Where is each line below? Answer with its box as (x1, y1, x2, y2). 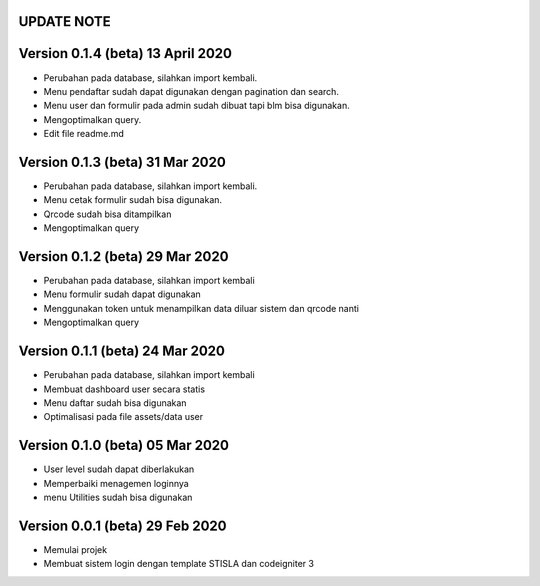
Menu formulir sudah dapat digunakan (43, 288, 202, 300)
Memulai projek (43, 543, 108, 555)
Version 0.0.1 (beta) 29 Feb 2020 (18, 517, 227, 534)
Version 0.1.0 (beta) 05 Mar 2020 (18, 437, 230, 454)
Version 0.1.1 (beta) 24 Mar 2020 (18, 343, 225, 360)
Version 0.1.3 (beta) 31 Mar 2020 (18, 153, 227, 170)
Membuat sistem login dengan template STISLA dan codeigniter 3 (43, 558, 315, 570)
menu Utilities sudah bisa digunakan (43, 491, 193, 504)
